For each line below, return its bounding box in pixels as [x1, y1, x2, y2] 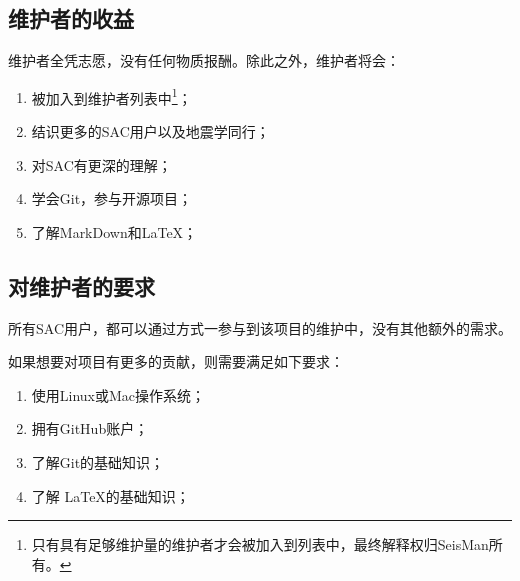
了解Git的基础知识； [31, 452, 165, 472]
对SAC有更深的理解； [31, 154, 172, 175]
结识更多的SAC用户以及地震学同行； [31, 121, 270, 142]
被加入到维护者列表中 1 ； [31, 84, 192, 108]
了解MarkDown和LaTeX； [31, 221, 198, 242]
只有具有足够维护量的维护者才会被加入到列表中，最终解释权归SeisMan [31, 534, 489, 555]
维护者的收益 [8, 3, 134, 34]
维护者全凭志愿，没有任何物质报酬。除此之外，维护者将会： [8, 50, 400, 71]
